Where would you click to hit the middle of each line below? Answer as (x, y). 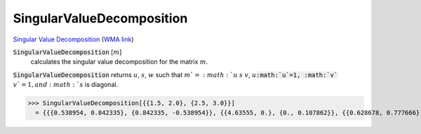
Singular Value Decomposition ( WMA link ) (73, 39)
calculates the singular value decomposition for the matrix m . (119, 62)
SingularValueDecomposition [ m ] (67, 52)
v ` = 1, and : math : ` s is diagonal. (66, 85)
